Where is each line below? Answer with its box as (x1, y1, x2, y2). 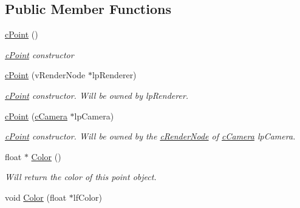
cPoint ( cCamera (5, 109, 67, 122)
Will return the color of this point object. (5, 170, 157, 183)
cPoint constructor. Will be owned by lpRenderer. (5, 89, 189, 101)
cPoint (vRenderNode (5, 69, 86, 81)
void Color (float (5, 190, 67, 203)
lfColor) (73, 190, 102, 203)
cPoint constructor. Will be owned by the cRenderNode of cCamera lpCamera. (5, 130, 296, 143)
